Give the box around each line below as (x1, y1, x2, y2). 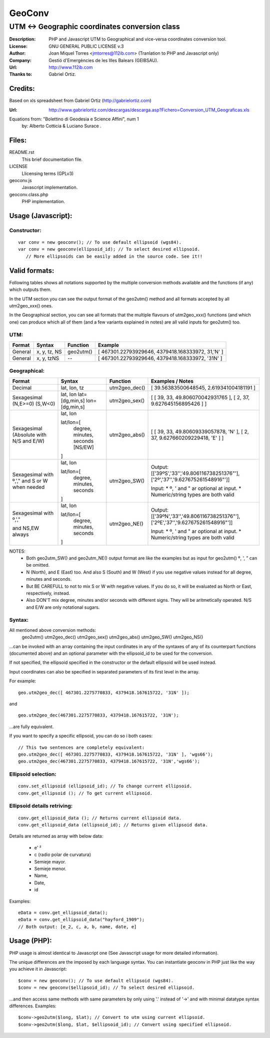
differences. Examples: (9, 1003, 57, 1009)
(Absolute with (12, 431, 47, 438)
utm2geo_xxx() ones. (9, 302, 53, 308)
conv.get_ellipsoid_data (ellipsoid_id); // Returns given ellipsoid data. (18, 822, 208, 827)
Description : (9, 36, 36, 42)
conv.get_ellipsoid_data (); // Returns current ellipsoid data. (18, 815, 182, 821)
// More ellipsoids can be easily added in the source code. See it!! (25, 253, 203, 259)
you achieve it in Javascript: (9, 966, 67, 972)
